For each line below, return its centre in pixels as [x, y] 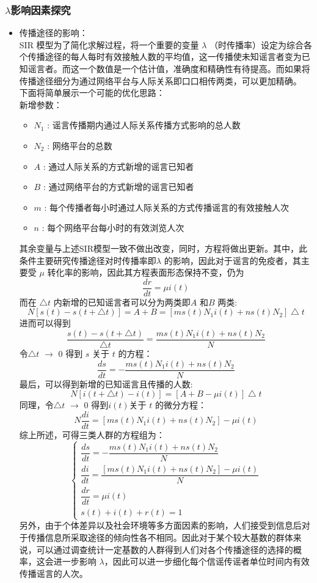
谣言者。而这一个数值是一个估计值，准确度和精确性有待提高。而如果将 [169, 68]
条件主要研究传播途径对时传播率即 [88, 260]
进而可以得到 [45, 323]
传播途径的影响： [53, 33]
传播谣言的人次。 [53, 573]
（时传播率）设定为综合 [257, 44]
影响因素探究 [41, 9]
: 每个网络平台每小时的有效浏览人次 [113, 228]
